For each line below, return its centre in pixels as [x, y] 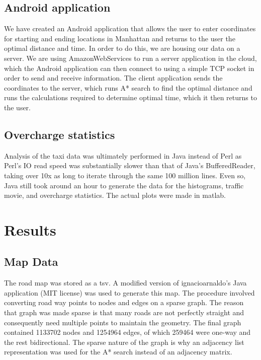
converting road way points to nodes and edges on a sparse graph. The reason [124, 302]
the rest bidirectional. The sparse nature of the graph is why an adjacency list [124, 342]
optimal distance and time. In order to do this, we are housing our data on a [122, 48]
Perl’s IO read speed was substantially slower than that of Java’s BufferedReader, [130, 165]
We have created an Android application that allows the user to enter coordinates [130, 28]
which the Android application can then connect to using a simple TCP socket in [129, 68]
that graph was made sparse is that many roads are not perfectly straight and [124, 312]
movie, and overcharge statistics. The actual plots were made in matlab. [115, 195]
